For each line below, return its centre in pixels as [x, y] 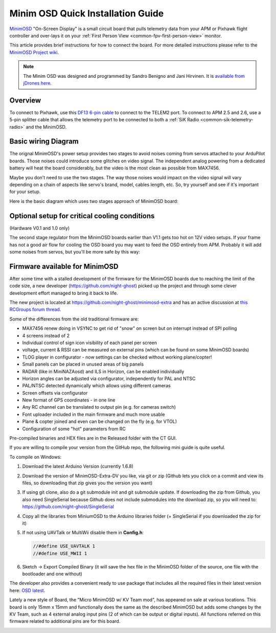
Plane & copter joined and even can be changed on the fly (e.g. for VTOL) [100, 421]
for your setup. [25, 192]
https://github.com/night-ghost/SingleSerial [68, 507]
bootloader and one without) [52, 574]
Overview [25, 100]
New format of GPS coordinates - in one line [69, 400]
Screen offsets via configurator [55, 393]
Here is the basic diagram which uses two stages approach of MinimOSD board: [94, 201]
